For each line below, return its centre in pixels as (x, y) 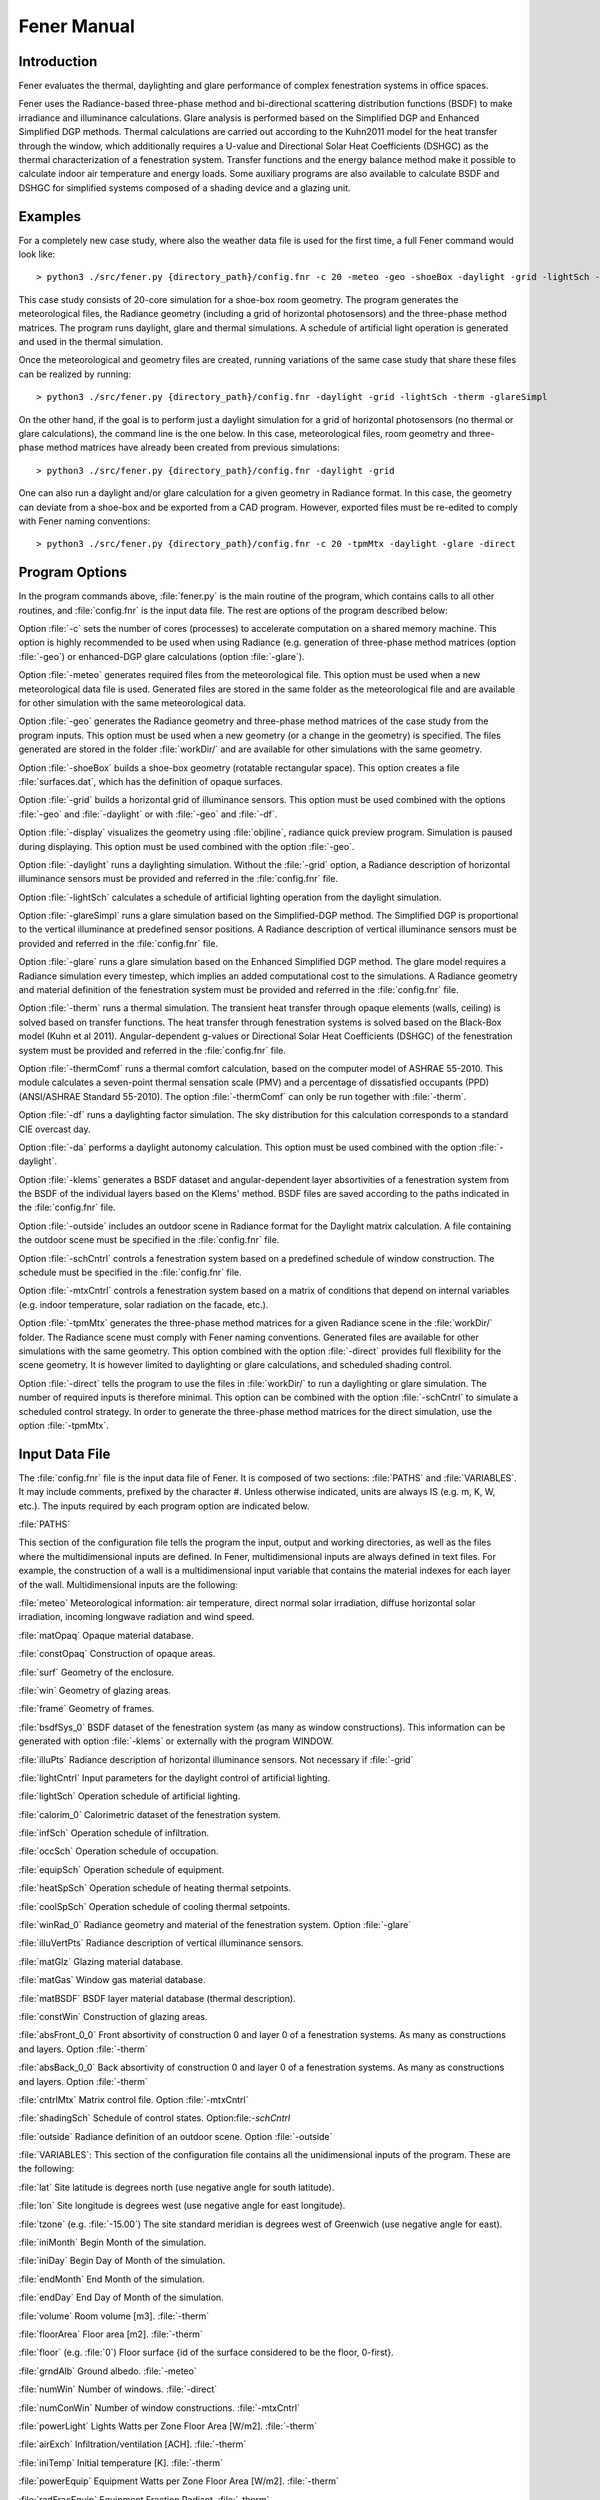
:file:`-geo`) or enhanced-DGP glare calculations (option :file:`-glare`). (161, 656)
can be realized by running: (75, 374)
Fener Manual (76, 26)
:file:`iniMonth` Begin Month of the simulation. (112, 2242)
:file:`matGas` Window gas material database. (112, 1980)
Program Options (72, 572)
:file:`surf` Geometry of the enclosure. (96, 1672)
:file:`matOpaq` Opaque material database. (106, 1635)
